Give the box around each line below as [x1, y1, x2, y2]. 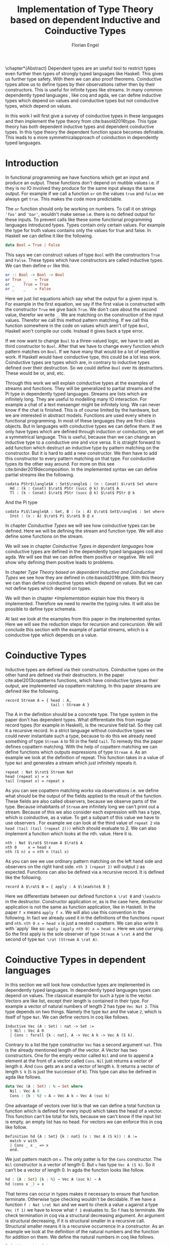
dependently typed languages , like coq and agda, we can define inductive [5, 92, 161, 98]
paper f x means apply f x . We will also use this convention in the [5, 909, 145, 915]
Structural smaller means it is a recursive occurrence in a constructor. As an [5, 1223, 164, 1229]
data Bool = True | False [5, 242, 60, 247]
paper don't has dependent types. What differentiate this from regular [5, 717, 151, 723]
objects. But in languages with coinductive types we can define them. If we [5, 423, 162, 430]
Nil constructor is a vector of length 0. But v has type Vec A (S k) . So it [5, 1161, 155, 1167]
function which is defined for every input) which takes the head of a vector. [5, 1108, 163, 1114]
